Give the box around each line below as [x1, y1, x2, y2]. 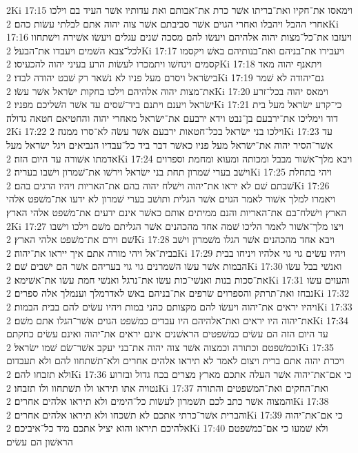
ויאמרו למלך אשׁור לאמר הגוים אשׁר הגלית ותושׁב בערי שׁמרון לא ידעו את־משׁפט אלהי [6, 191, 336, 206]
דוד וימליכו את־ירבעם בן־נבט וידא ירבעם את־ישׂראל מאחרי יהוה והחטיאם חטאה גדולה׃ [6, 110, 339, 125]
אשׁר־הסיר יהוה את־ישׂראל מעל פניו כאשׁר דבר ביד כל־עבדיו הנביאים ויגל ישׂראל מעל [6, 137, 333, 151]
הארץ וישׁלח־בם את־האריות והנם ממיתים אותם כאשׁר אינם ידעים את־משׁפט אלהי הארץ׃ [6, 204, 347, 219]
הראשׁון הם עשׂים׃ [6, 434, 73, 448]
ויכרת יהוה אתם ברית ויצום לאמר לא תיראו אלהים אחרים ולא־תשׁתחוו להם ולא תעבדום [6, 353, 344, 368]
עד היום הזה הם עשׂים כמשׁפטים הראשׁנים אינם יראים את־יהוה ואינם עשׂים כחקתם [6, 326, 328, 341]
